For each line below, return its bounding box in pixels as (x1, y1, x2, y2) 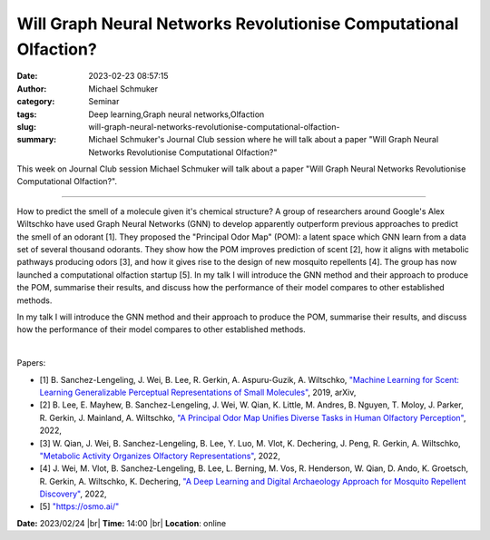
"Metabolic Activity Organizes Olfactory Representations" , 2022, (39, 450, 280, 461)
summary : (16, 134, 57, 145)
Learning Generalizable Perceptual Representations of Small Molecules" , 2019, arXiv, (39, 387, 357, 398)
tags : (16, 109, 37, 120)
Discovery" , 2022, (39, 488, 107, 499)
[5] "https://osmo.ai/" (39, 501, 120, 512)
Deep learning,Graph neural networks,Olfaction (88, 109, 265, 120)
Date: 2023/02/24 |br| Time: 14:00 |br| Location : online (16, 517, 227, 528)
